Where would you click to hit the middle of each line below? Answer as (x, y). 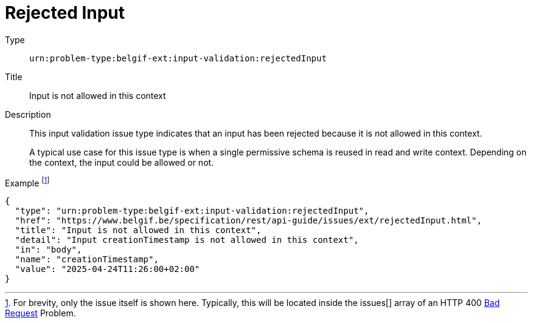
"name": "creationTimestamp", (87, 260)
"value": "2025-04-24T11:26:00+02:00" (107, 269)
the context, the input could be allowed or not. (122, 162)
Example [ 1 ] (27, 182)
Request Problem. (40, 313)
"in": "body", (48, 250)
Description (28, 114)
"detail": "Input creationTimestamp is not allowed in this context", (187, 240)
